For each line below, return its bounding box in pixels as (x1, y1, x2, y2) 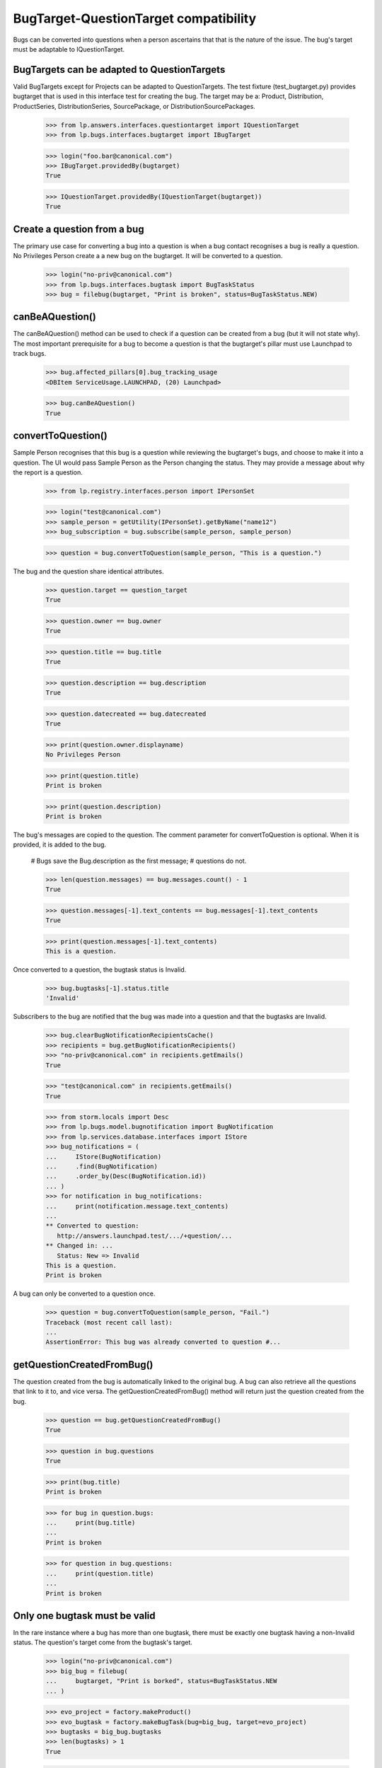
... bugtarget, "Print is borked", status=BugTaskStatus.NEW (45, 1677, 277, 1685)
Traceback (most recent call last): (45, 1318, 173, 1326)
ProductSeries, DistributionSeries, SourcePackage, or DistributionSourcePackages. (13, 102, 256, 110)
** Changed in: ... (45, 1242, 113, 1250)
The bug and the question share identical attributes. (13, 566, 164, 576)
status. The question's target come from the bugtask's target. (13, 1638, 192, 1647)
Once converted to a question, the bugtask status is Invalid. (13, 965, 187, 974)
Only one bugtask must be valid (13, 1610, 156, 1622)
